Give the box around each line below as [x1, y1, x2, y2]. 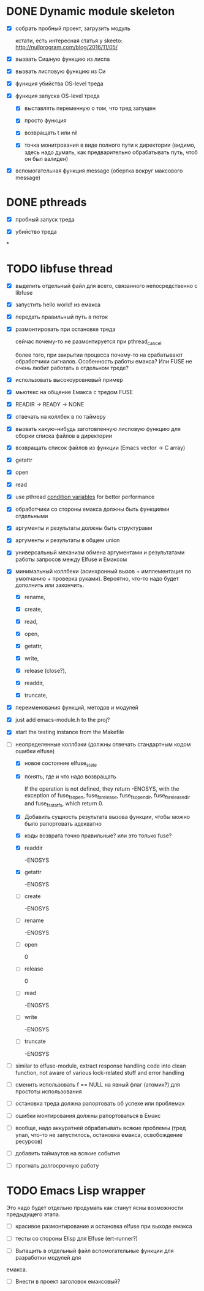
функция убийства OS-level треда [15, 80, 104, 87]
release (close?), [24, 667, 67, 674]
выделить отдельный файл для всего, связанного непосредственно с [15, 282, 198, 289]
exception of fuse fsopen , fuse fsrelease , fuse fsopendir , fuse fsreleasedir [24, 792, 191, 801]
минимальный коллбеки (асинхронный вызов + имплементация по [15, 568, 192, 575]
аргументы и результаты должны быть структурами [15, 524, 153, 532]
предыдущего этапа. [6, 1211, 61, 1218]
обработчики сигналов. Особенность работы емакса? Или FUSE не [15, 357, 193, 365]
